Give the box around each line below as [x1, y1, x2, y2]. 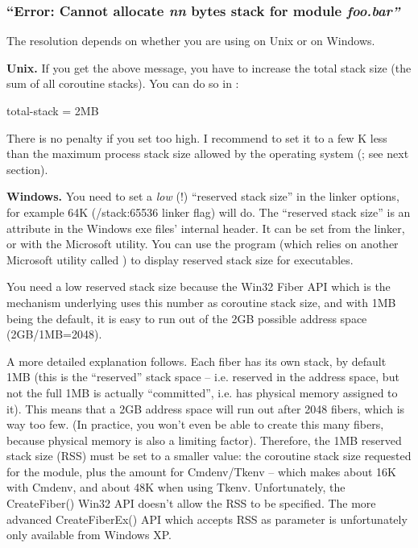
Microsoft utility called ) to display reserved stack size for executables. [6, 251, 354, 268]
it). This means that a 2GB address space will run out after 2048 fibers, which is [6, 400, 405, 417]
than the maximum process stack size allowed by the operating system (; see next [6, 145, 409, 162]
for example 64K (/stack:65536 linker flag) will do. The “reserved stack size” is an [6, 203, 411, 220]
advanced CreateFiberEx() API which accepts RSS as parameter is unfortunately [6, 510, 408, 527]
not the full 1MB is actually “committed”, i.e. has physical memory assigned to [6, 384, 398, 401]
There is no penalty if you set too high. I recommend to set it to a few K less [6, 129, 387, 146]
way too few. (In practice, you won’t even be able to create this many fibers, [6, 416, 384, 433]
